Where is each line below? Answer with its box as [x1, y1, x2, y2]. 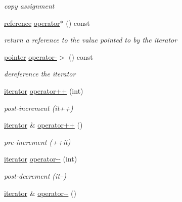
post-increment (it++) [4, 102, 73, 113]
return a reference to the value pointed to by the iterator [4, 34, 177, 45]
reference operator [4, 17, 60, 28]
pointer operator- [4, 51, 57, 62]
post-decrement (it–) [4, 170, 66, 181]
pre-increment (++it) [4, 136, 71, 147]
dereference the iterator [4, 68, 76, 79]
